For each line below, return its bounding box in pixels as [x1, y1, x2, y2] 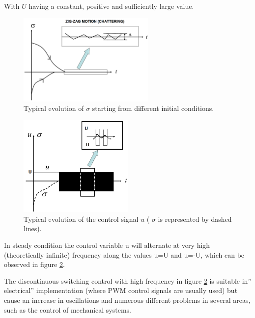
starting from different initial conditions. [92, 103, 214, 113]
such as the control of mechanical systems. [4, 304, 131, 315]
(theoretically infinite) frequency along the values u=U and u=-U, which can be [4, 249, 245, 260]
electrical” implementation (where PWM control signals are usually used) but [4, 285, 238, 295]
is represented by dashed [158, 213, 232, 224]
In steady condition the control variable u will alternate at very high [4, 240, 210, 250]
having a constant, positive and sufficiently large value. [28, 1, 194, 11]
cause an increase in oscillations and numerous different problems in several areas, [4, 295, 251, 305]
